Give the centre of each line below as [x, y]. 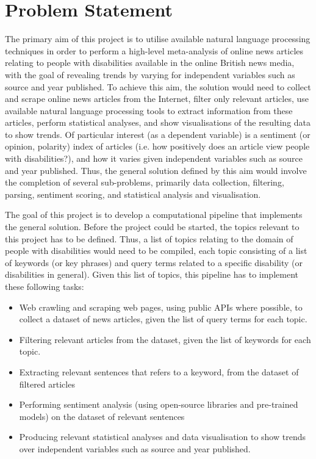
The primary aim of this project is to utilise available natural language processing [158, 39]
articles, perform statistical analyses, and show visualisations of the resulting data [158, 122]
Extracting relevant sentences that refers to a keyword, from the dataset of [159, 371]
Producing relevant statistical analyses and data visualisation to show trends [162, 437]
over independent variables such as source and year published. [135, 448]
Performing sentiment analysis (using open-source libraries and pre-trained [159, 404]
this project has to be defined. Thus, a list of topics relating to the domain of [149, 238]
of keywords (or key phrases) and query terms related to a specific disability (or [154, 262]
